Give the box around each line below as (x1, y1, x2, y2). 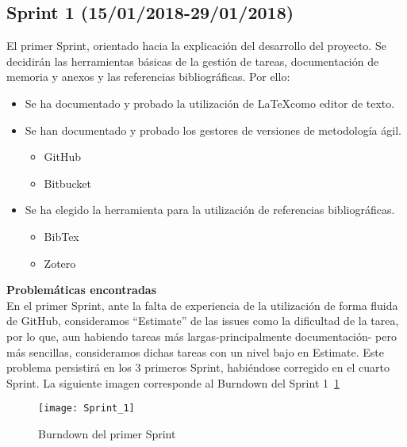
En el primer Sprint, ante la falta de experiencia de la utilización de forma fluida (6, 296, 398, 313)
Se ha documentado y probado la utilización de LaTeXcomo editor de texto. (25, 94, 395, 111)
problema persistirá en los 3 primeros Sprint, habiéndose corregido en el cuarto (6, 359, 390, 376)
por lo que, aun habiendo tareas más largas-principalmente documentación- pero (6, 327, 397, 344)
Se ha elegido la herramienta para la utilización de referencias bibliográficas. (25, 201, 395, 218)
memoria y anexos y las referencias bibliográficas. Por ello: (6, 68, 290, 85)
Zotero (44, 254, 76, 271)
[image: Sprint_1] (38, 403, 135, 415)
